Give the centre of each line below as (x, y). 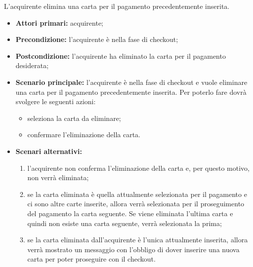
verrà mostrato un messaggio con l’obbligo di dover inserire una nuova (133, 249)
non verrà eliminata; (58, 177)
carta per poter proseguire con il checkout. (91, 259)
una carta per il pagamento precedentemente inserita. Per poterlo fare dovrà (131, 92)
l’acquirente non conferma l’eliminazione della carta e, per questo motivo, (138, 168)
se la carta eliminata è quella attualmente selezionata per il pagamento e (137, 194)
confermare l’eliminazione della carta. (84, 134)
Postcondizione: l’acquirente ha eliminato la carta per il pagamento (121, 56)
